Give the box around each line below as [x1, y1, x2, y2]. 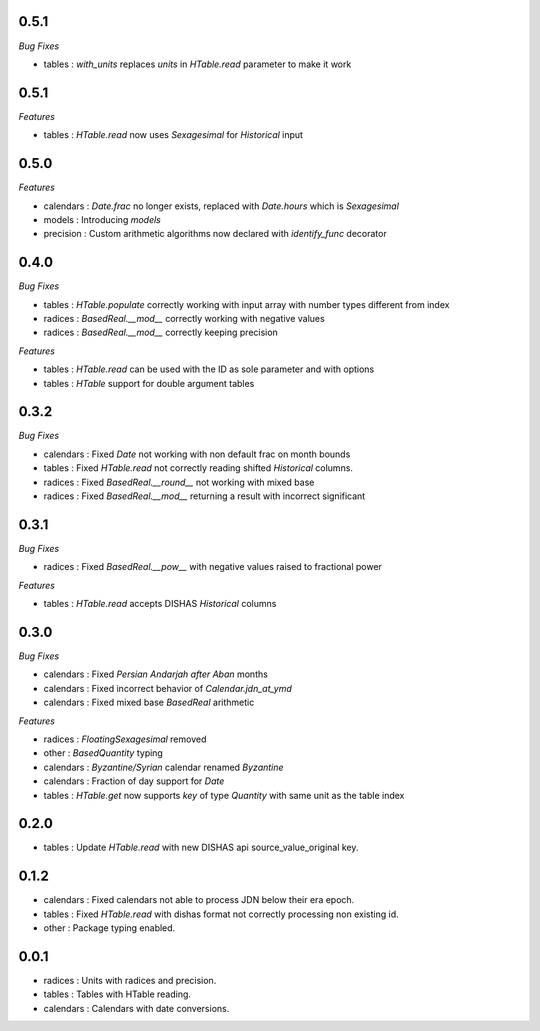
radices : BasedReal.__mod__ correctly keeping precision [43, 326, 279, 339]
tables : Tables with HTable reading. [43, 988, 192, 1000]
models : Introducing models [43, 213, 162, 225]
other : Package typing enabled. [43, 922, 176, 934]
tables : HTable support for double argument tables [43, 377, 255, 389]
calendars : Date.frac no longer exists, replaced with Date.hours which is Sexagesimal [43, 200, 400, 212]
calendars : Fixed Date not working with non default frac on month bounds [43, 448, 351, 460]
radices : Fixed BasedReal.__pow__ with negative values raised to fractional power [43, 561, 382, 573]
